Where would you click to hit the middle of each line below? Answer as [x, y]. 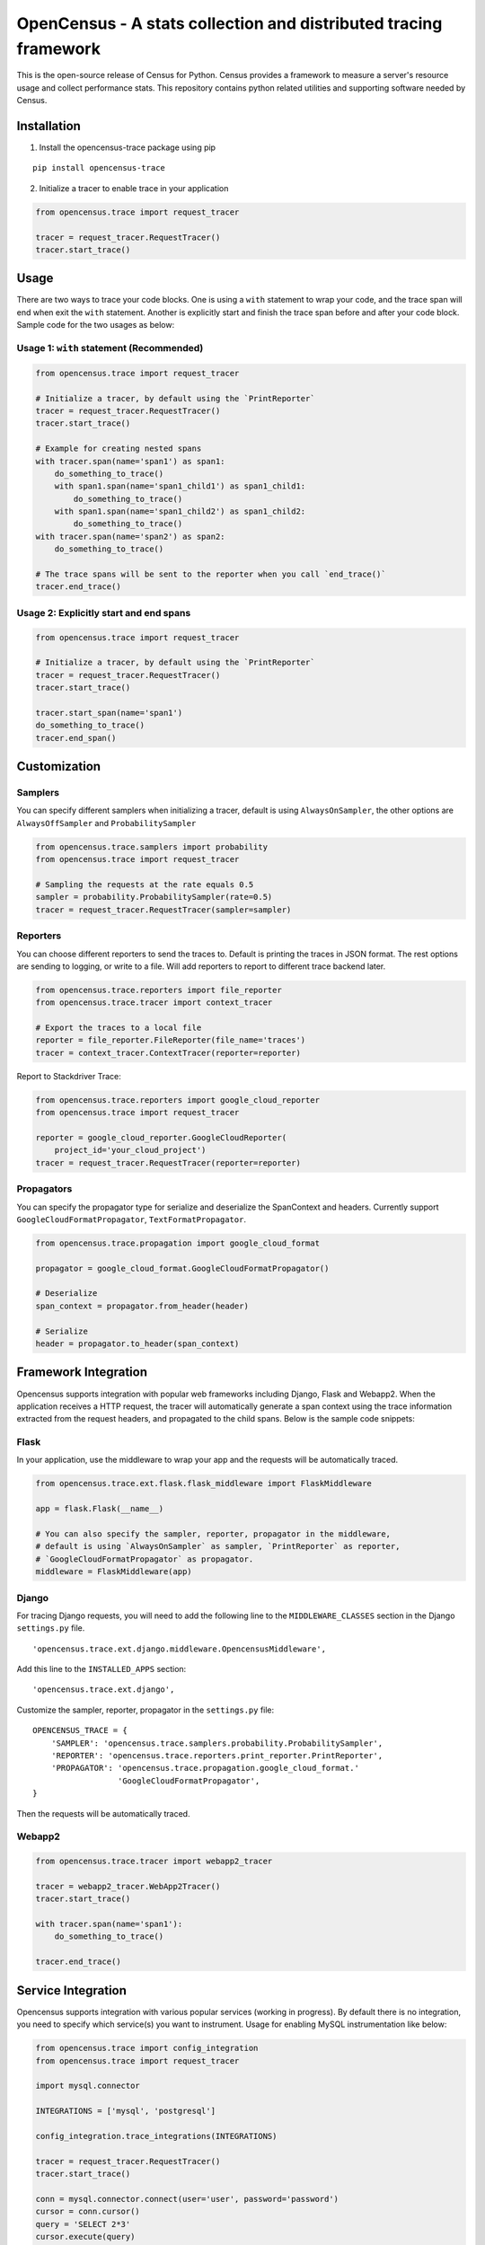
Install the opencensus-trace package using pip [127, 147]
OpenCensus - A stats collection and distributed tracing [229, 23]
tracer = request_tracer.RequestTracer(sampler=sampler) [163, 910]
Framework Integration [82, 1373]
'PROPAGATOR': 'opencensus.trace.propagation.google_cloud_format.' [205, 1768]
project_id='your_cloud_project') [130, 1150]
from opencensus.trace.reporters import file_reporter [159, 990]
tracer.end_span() [76, 738]
